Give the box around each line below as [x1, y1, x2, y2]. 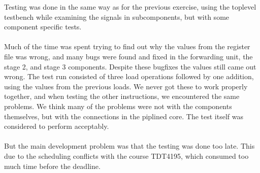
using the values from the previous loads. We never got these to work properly [4, 81, 248, 91]
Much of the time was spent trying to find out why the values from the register [4, 41, 250, 52]
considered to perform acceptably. [4, 121, 109, 131]
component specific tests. [4, 21, 82, 32]
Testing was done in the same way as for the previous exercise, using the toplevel [4, 2, 256, 12]
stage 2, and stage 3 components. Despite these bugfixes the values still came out [4, 61, 256, 72]
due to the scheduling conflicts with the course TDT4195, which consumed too [4, 150, 249, 161]
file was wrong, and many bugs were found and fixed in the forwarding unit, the [4, 51, 253, 61]
